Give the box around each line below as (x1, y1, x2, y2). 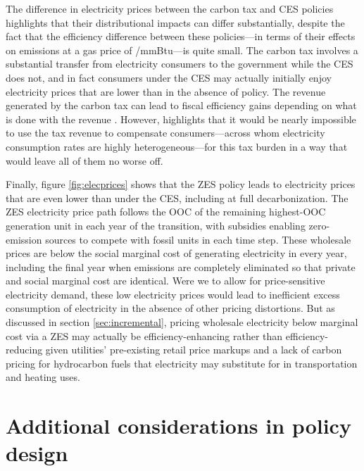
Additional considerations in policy (6, 411, 351, 440)
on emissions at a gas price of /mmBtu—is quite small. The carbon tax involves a (6, 42, 358, 57)
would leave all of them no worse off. (6, 153, 163, 168)
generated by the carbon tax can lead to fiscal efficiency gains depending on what (6, 98, 357, 113)
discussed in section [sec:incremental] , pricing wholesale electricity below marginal (6, 315, 358, 329)
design (6, 439, 68, 467)
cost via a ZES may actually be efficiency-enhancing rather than (6, 328, 283, 343)
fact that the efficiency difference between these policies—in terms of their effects (6, 29, 356, 44)
